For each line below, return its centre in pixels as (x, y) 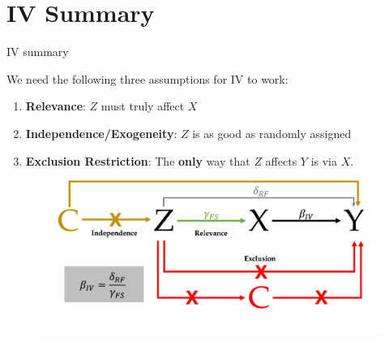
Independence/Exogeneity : (101, 133)
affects (281, 160)
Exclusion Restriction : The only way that (138, 160)
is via (324, 160)
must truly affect (143, 106)
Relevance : (56, 106)
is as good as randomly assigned (272, 133)
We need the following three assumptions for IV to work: (147, 78)
